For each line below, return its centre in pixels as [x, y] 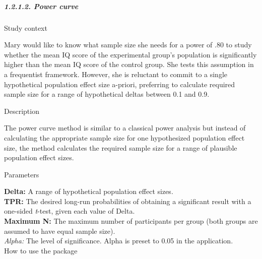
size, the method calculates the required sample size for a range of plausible [121, 147]
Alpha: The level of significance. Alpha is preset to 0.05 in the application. [119, 241]
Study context [26, 27]
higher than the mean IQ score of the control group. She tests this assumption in [129, 64]
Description [22, 111]
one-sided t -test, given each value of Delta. [70, 211]
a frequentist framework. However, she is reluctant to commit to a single [116, 74]
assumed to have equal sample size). [60, 231]
